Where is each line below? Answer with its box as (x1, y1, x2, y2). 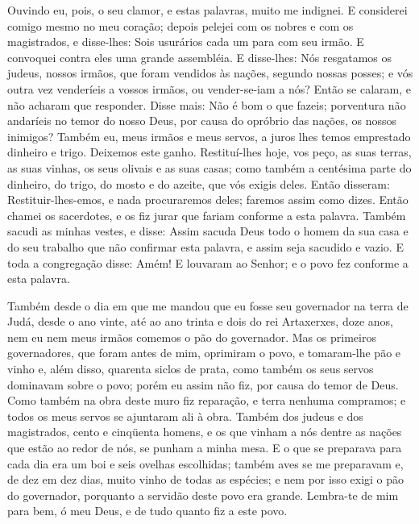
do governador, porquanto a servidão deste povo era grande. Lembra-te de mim (7, 486, 399, 503)
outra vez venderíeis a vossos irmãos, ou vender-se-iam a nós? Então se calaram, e (7, 80, 412, 97)
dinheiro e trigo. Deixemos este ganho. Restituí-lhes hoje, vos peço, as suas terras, (7, 143, 412, 160)
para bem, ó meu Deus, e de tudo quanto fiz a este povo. (7, 502, 288, 519)
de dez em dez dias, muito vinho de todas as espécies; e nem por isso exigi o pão (7, 471, 404, 488)
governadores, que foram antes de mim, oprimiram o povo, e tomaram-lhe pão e (7, 344, 401, 361)
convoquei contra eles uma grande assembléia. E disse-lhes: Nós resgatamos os (7, 48, 392, 65)
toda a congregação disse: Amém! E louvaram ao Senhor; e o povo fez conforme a (7, 254, 409, 271)
